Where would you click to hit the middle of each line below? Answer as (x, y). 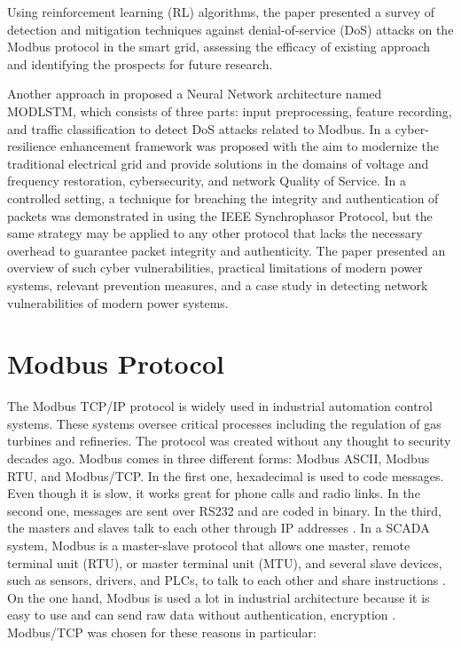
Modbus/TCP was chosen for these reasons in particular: (162, 632)
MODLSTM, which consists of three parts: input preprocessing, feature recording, (230, 111)
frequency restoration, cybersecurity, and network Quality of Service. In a (207, 181)
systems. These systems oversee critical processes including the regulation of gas (224, 423)
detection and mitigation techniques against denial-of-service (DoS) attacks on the (230, 29)
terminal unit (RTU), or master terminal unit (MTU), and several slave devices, (225, 562)
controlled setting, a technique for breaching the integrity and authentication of (223, 198)
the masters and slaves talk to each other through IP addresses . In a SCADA (219, 528)
